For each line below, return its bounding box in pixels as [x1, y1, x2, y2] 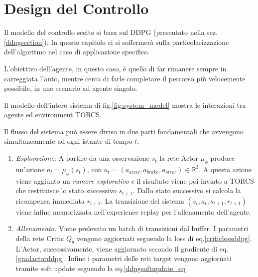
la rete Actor [159, 153, 199, 163]
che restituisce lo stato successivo [15, 185, 117, 196]
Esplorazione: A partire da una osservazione [15, 153, 149, 163]
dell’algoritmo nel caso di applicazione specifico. [4, 46, 150, 57]
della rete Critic [15, 233, 64, 243]
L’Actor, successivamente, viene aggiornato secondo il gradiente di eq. [15, 243, 229, 254]
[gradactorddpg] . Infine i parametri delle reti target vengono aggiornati [15, 253, 232, 264]
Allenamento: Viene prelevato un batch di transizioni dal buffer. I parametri [15, 223, 249, 234]
